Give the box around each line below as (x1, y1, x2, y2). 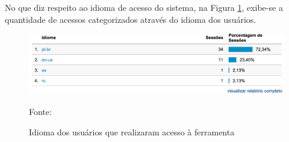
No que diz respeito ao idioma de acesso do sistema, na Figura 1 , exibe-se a (5, 1, 283, 13)
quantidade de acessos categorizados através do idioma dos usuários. (5, 13, 256, 25)
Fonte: (29, 105, 52, 118)
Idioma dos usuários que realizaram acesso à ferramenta (29, 125, 235, 138)
